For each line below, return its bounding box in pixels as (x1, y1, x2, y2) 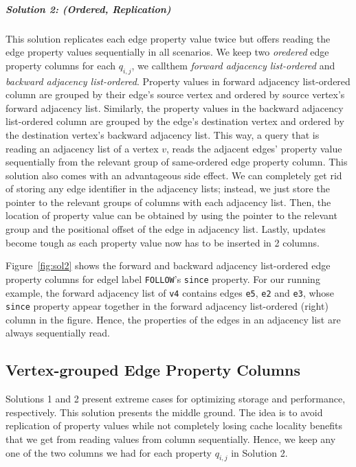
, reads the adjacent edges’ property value (166, 141, 342, 155)
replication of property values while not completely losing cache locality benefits (5, 418, 342, 433)
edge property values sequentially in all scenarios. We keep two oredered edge (5, 45, 329, 59)
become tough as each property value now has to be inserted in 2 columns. (5, 235, 320, 249)
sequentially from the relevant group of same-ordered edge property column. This (5, 155, 348, 169)
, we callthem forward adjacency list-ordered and (131, 58, 335, 72)
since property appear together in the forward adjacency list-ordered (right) (5, 299, 329, 313)
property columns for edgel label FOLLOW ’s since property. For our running (5, 271, 320, 286)
